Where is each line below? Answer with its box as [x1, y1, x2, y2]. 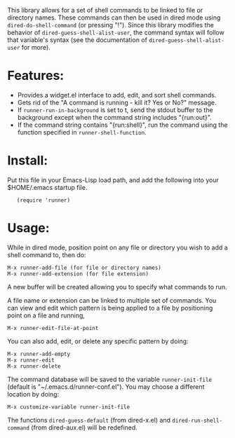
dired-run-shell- [171, 417, 223, 424]
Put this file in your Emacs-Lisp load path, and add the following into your [7, 175, 219, 184]
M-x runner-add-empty [7, 350, 71, 357]
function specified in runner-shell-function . [17, 128, 147, 136]
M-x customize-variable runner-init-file [7, 403, 130, 411]
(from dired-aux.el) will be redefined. [31, 423, 138, 432]
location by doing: [7, 390, 60, 398]
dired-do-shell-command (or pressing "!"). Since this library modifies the [7, 21, 214, 29]
